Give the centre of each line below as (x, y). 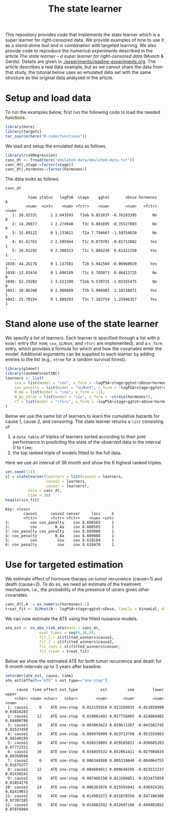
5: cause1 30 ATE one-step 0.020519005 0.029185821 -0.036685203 (86, 743)
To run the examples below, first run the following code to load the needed (83, 112)
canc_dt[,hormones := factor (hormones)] (46, 169)
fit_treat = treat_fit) (64, 651)
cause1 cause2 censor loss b (69, 514)
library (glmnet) (22, 369)
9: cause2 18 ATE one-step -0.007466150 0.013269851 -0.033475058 (86, 778)
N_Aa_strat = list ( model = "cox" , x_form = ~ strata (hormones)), (83, 397)
